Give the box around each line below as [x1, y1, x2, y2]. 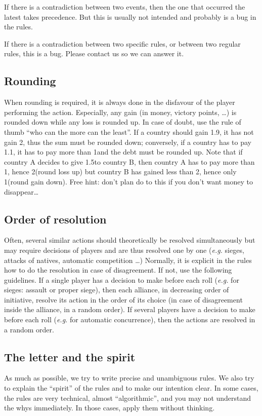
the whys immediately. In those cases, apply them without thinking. [4, 402, 215, 413]
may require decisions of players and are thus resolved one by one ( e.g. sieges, [4, 244, 244, 255]
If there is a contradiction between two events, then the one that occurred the [4, 2, 245, 12]
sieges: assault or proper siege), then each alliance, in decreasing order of [4, 284, 229, 295]
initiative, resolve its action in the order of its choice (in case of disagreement [4, 294, 243, 305]
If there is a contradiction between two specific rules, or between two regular [4, 38, 241, 49]
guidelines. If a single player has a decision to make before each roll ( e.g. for [4, 274, 239, 285]
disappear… [4, 186, 39, 197]
